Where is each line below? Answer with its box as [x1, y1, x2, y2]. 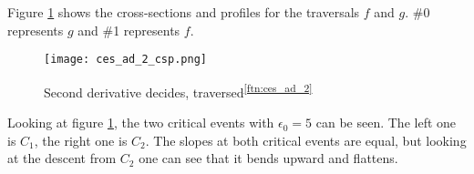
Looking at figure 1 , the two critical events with [7, 113, 274, 132]
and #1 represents [77, 20, 180, 39]
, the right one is [34, 130, 128, 149]
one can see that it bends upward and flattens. [139, 148, 398, 168]
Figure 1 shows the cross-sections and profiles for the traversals [7, 3, 360, 21]
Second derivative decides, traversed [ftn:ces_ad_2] [44, 79, 313, 101]
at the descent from [7, 148, 117, 168]
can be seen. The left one [315, 113, 457, 132]
